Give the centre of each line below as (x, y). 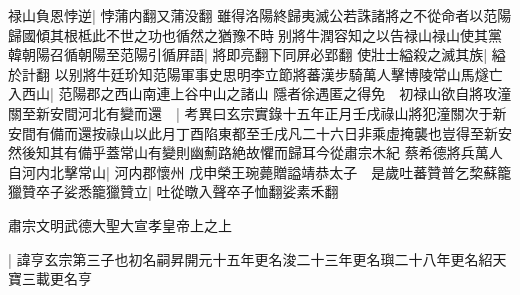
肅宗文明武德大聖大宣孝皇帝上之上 (120, 224)
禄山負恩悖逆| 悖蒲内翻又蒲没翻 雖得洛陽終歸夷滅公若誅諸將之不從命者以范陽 (260, 15)
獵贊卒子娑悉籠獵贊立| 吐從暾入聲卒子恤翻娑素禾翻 (173, 191)
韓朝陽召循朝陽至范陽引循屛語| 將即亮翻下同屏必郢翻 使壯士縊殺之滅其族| (248, 54)
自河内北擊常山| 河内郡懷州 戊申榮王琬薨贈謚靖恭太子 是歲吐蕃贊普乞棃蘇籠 (260, 171)
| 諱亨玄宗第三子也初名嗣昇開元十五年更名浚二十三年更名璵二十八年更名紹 (250, 258)
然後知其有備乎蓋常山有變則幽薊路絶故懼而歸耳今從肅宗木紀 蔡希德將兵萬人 (255, 152)
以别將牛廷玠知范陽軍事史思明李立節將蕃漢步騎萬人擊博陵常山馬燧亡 (278, 73)
